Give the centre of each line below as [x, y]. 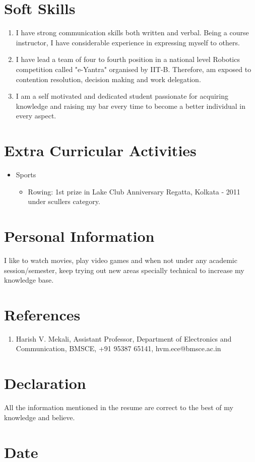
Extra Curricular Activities [100, 150]
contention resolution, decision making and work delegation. [108, 79]
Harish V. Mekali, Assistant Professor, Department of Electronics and [124, 338]
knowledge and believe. [40, 417]
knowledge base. [29, 280]
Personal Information [79, 236]
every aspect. [36, 116]
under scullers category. [64, 201]
